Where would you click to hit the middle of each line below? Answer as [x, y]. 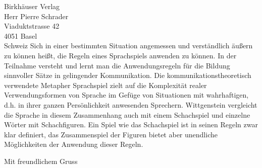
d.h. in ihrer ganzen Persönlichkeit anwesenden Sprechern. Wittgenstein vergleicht [131, 104]
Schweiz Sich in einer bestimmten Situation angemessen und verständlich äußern [128, 46]
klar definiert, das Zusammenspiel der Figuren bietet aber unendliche [111, 134]
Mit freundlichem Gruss [41, 161]
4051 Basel [21, 35]
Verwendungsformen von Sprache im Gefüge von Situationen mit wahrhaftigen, [126, 95]
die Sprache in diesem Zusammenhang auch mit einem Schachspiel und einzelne [127, 114]
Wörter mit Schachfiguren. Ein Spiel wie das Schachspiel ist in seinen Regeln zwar [131, 124]
